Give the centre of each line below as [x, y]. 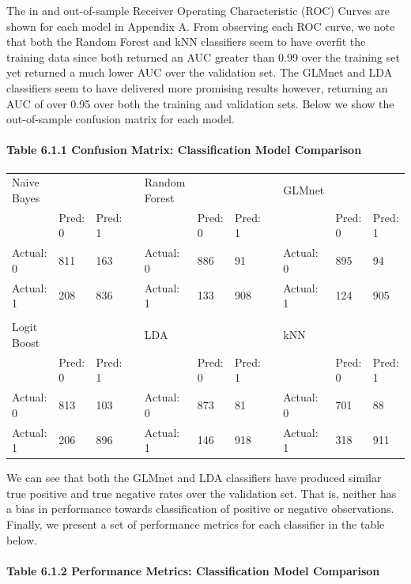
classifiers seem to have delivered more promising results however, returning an [197, 87]
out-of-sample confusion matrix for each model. [121, 119]
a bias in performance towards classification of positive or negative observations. [200, 509]
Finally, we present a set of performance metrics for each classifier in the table [196, 524]
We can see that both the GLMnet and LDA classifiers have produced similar [194, 478]
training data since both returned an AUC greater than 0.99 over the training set [203, 57]
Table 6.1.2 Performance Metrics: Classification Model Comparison [193, 570]
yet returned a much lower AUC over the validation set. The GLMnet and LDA [200, 72]
